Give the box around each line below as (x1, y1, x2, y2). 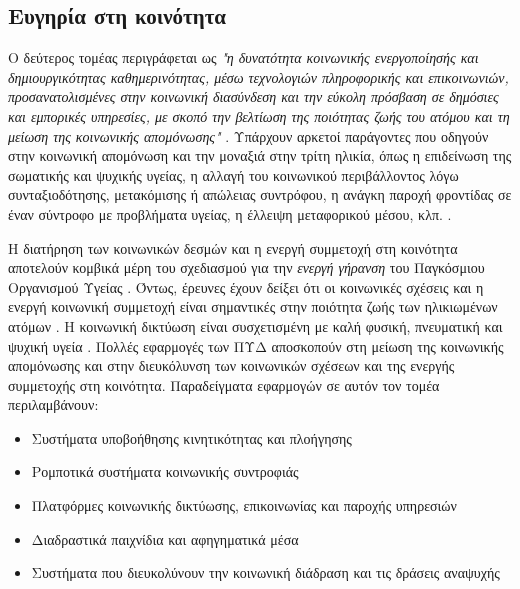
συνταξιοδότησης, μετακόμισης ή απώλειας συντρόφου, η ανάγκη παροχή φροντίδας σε (8, 184, 512, 205)
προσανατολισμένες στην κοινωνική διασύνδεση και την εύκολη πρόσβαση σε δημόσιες (8, 86, 499, 107)
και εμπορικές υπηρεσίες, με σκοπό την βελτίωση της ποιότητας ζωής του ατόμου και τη (8, 105, 510, 126)
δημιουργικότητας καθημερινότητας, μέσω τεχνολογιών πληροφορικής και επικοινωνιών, (8, 66, 509, 87)
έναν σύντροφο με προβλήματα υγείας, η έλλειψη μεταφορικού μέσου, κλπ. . (8, 203, 452, 224)
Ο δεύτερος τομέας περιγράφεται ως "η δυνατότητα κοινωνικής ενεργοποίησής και (8, 47, 479, 68)
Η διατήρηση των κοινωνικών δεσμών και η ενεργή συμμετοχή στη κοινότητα (8, 237, 458, 258)
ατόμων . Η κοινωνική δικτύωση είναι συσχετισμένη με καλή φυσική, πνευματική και (8, 315, 503, 336)
